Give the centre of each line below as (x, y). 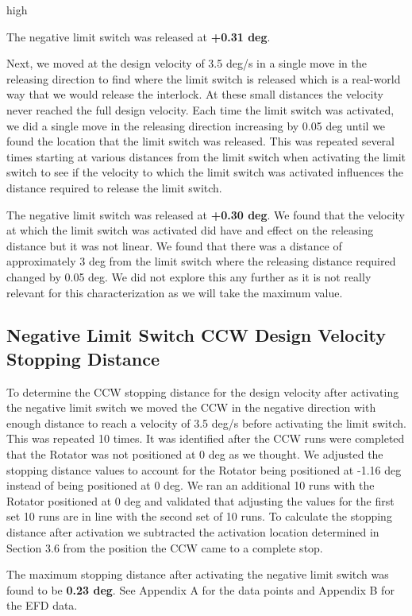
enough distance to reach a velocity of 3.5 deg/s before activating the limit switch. (206, 422)
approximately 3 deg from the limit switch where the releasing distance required (201, 261)
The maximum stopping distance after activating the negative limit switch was (198, 574)
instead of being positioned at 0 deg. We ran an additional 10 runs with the (191, 485)
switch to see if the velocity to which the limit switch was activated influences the (205, 172)
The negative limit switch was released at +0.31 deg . (139, 36)
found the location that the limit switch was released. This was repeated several (200, 141)
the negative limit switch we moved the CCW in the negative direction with (191, 407)
